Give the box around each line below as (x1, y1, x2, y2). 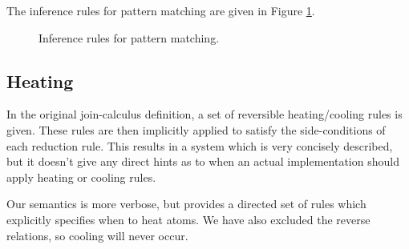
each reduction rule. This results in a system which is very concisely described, (6, 137, 393, 154)
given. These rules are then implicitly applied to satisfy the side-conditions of (6, 121, 386, 138)
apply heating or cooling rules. (6, 168, 156, 185)
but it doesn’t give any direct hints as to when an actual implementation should (6, 153, 399, 170)
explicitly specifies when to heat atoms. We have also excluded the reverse (6, 211, 371, 227)
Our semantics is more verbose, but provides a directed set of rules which (6, 195, 366, 212)
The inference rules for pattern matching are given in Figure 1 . (6, 2, 315, 18)
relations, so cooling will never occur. (6, 227, 188, 243)
